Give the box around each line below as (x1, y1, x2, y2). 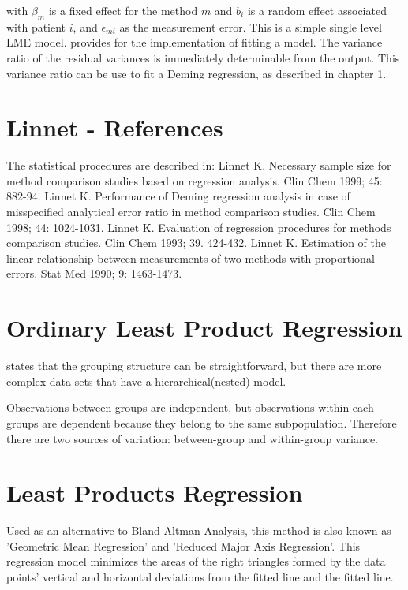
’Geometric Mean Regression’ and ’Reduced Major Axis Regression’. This (6, 537, 361, 554)
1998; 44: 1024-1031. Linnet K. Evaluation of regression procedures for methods (6, 218, 391, 235)
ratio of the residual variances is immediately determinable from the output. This (6, 49, 400, 65)
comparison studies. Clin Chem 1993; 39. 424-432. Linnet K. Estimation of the (6, 234, 387, 251)
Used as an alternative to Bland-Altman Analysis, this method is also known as (6, 522, 391, 539)
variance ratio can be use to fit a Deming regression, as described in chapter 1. (6, 65, 387, 81)
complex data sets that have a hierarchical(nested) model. (6, 372, 286, 389)
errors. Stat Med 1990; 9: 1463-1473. (6, 265, 182, 282)
